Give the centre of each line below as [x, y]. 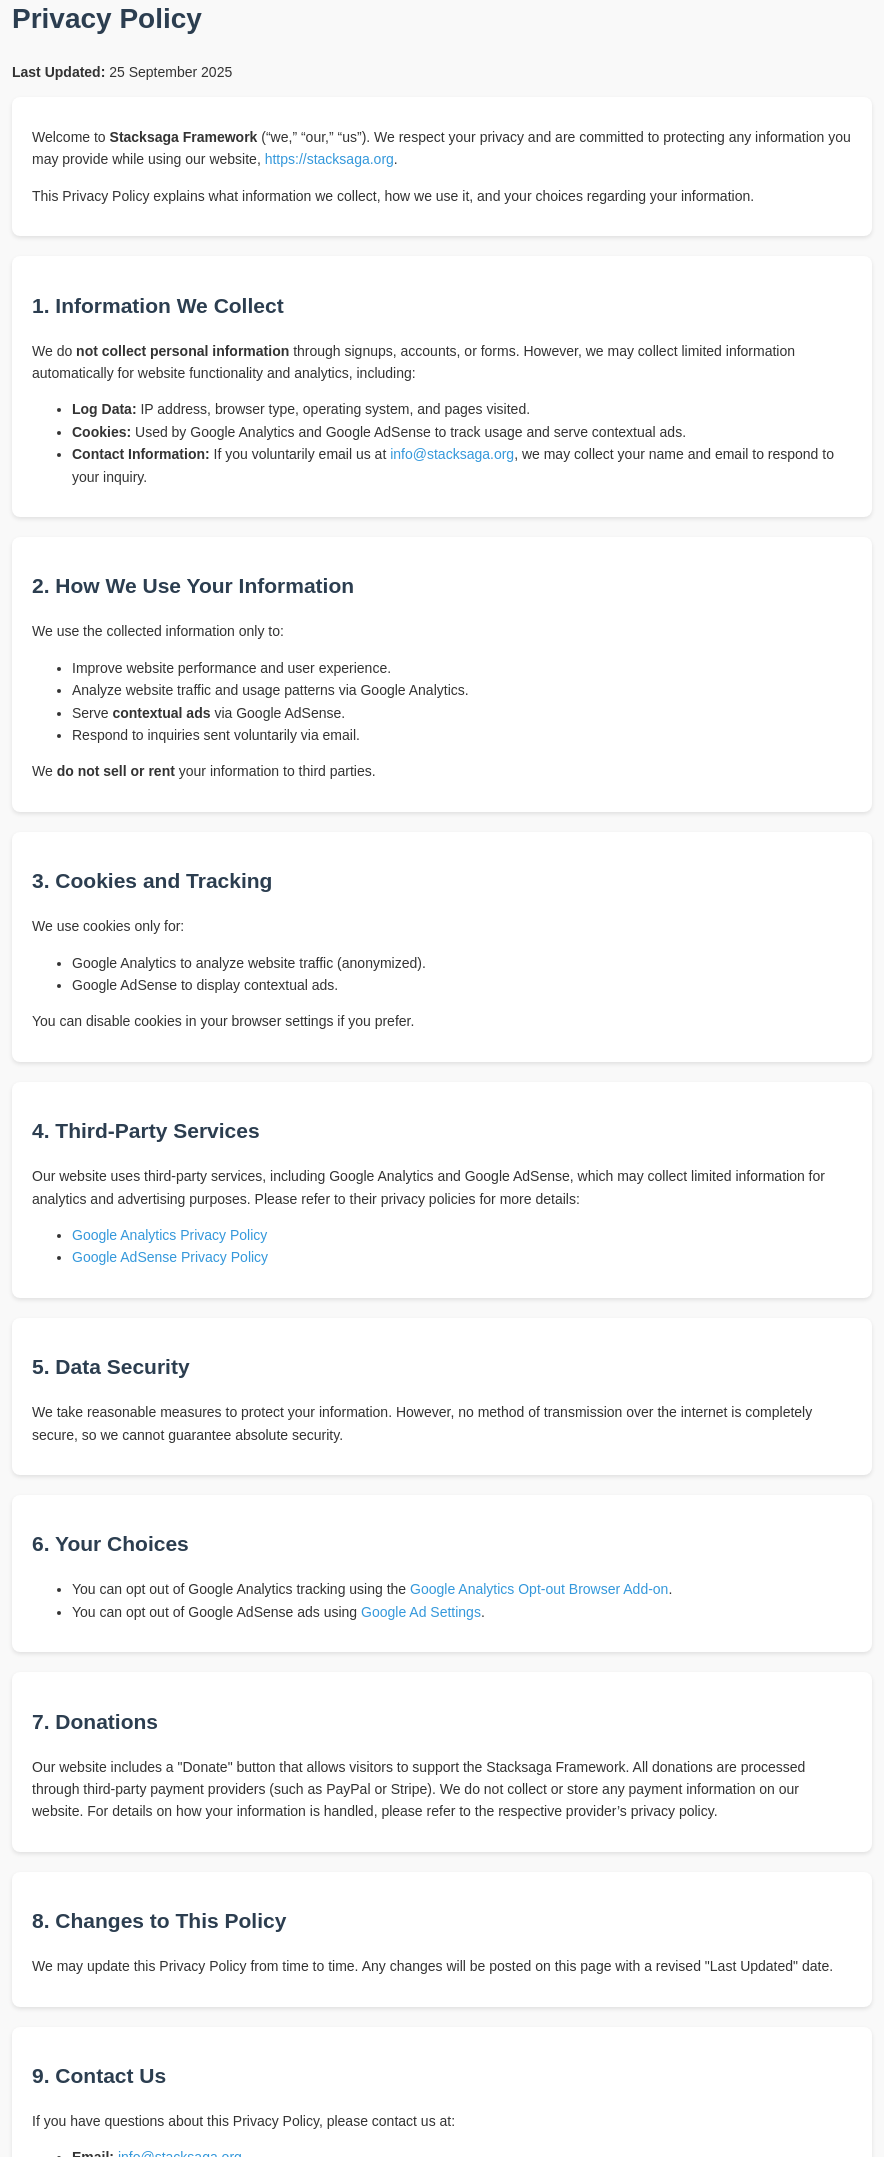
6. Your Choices [110, 1544]
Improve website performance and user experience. [232, 667]
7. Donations [95, 1721]
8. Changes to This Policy [159, 1921]
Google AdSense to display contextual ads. [205, 984]
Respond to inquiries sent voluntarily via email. [216, 734]
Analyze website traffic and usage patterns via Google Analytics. [270, 690]
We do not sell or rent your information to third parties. [204, 771]
